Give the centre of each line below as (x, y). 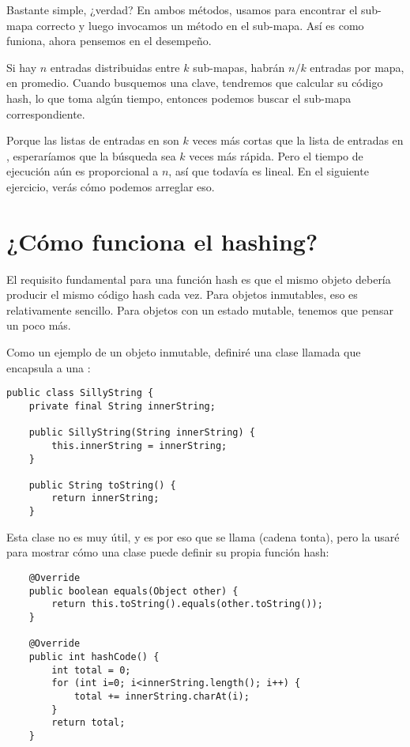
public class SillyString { (80, 393)
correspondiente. (46, 113)
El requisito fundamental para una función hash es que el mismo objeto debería (199, 279)
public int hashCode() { (94, 656)
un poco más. (39, 325)
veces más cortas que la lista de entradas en (298, 140)
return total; (88, 723)
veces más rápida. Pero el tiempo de (276, 155)
